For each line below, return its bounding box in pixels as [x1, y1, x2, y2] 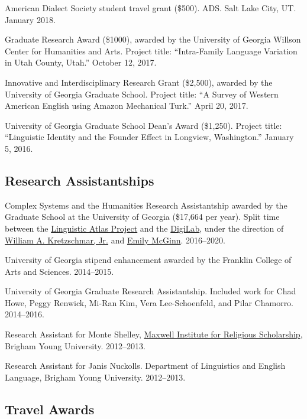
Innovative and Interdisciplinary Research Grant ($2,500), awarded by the [5, 76, 273, 88]
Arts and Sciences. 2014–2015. [5, 265, 114, 277]
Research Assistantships [5, 171, 154, 189]
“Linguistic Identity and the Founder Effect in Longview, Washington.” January [5, 131, 294, 143]
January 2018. [5, 13, 56, 25]
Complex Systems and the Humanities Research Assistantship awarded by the [5, 199, 287, 211]
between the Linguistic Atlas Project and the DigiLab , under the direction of [5, 222, 284, 234]
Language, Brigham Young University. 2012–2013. [5, 371, 186, 383]
